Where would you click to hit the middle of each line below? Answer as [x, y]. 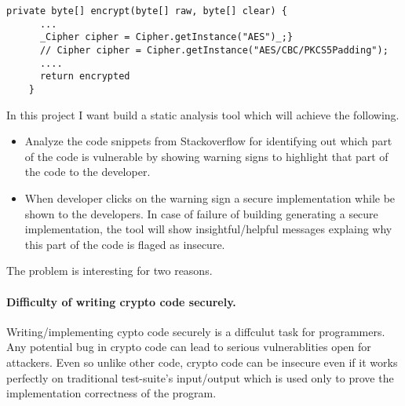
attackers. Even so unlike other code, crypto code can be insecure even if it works [202, 362]
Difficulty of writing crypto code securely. [121, 301]
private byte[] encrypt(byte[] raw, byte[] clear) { [147, 11]
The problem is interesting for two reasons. [109, 271]
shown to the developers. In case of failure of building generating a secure [201, 213]
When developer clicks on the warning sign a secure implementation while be [210, 198]
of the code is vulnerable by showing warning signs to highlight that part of [206, 156]
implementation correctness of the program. [111, 393]
